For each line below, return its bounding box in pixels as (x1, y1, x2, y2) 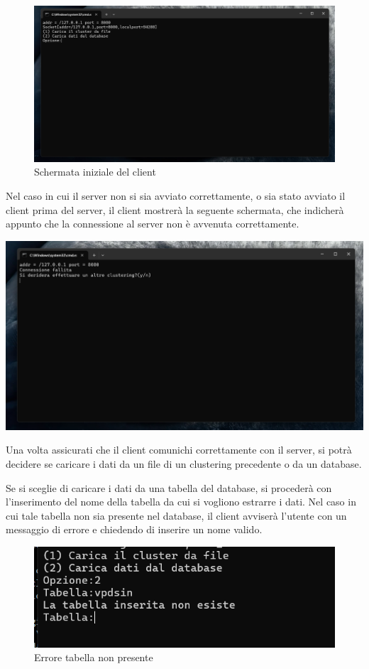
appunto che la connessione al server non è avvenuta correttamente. (6, 216, 299, 231)
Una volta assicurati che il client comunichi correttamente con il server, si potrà (6, 442, 352, 457)
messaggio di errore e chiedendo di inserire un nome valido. (6, 522, 263, 537)
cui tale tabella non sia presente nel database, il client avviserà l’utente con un (6, 508, 347, 523)
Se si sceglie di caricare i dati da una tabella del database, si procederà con (6, 480, 332, 495)
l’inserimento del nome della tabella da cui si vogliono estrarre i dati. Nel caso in (6, 494, 356, 509)
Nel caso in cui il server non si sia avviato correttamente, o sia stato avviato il (6, 188, 346, 203)
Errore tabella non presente (34, 650, 153, 665)
